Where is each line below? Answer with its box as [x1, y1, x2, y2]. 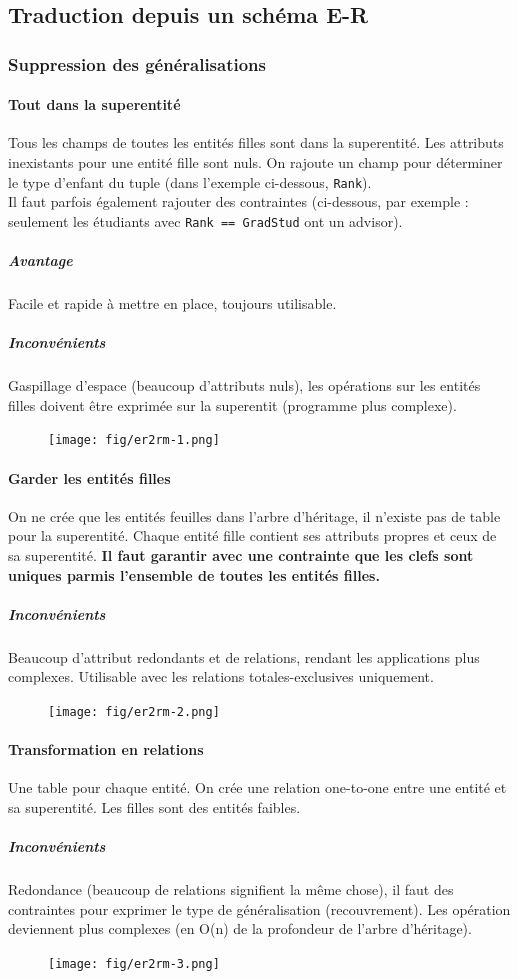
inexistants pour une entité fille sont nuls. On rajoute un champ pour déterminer [8, 152, 503, 173]
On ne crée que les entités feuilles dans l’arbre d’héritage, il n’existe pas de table [8, 505, 501, 526]
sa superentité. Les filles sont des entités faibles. [8, 797, 301, 818]
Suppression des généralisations [8, 51, 266, 76]
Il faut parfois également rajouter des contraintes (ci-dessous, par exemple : [8, 191, 469, 212]
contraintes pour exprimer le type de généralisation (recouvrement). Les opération [8, 898, 511, 919]
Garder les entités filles [8, 467, 171, 488]
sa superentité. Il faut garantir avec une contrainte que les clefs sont [8, 545, 474, 566]
